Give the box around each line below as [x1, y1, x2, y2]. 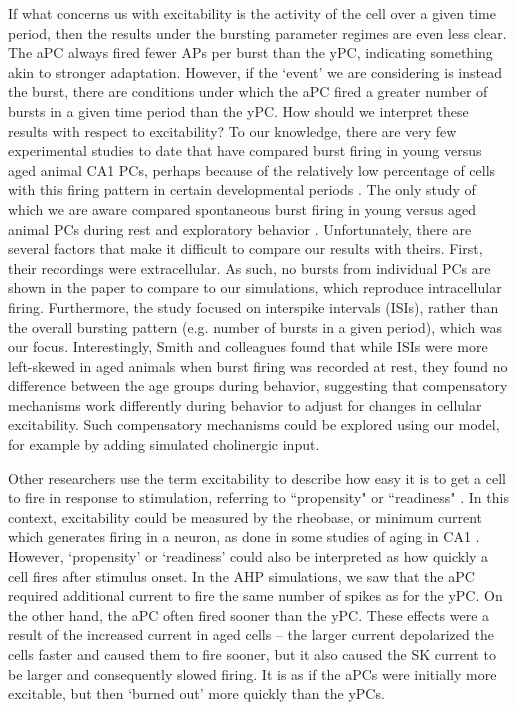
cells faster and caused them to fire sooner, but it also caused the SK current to [8, 644, 496, 664]
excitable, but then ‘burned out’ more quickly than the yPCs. [8, 683, 385, 704]
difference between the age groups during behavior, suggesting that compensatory [8, 375, 508, 396]
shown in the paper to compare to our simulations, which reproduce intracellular [8, 277, 502, 298]
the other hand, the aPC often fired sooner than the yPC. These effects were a [8, 604, 490, 625]
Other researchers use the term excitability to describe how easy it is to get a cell [8, 467, 506, 488]
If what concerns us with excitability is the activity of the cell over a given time [8, 3, 496, 23]
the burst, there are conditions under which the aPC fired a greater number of [8, 81, 488, 102]
